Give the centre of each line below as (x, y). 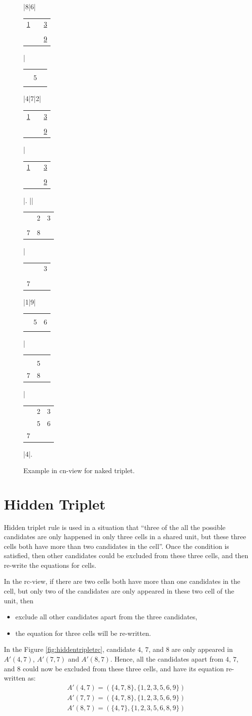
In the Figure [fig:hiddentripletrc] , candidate (70, 649)
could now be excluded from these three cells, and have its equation (123, 668)
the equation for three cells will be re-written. (83, 633)
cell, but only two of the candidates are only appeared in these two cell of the (119, 591)
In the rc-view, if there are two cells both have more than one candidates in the (122, 581)
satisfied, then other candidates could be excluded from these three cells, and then (126, 555)
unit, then (19, 600)
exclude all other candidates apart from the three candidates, (106, 617)
